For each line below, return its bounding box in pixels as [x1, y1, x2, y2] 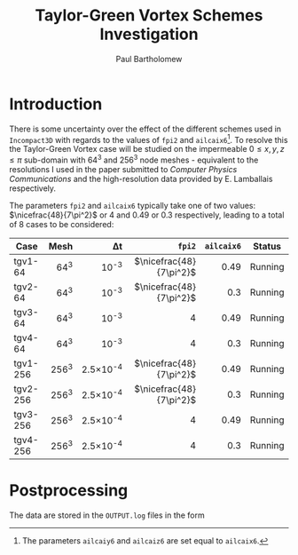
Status [252, 241, 282, 252]
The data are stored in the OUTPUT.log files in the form [9, 510, 206, 520]
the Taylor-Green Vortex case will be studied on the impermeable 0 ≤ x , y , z [9, 144, 286, 155]
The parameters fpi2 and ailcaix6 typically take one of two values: [9, 201, 256, 210]
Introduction [9, 94, 103, 114]
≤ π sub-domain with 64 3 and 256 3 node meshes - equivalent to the [9, 153, 259, 165]
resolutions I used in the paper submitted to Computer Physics [9, 164, 238, 174]
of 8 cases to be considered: [9, 219, 114, 229]
